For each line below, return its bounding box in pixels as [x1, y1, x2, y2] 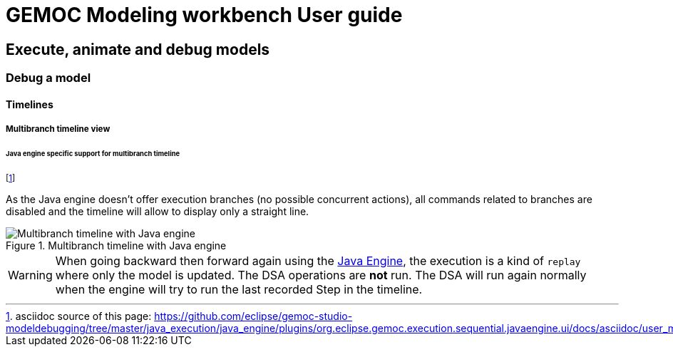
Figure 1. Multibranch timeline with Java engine [6, 239, 227, 252]
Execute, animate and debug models [6, 40, 270, 58]
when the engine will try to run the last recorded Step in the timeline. [55, 281, 423, 296]
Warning [8, 267, 53, 282]
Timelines [6, 98, 53, 110]
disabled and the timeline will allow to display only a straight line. [6, 205, 309, 217]
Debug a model [6, 71, 91, 86]
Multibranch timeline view [6, 124, 111, 135]
